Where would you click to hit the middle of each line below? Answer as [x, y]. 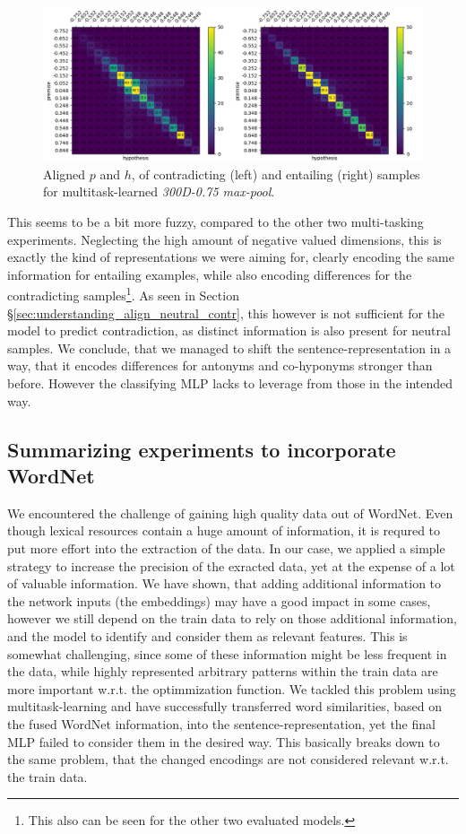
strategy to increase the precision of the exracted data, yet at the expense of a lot [231, 565]
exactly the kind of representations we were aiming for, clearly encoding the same [231, 257]
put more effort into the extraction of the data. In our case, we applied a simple [226, 548]
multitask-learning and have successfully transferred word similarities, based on [225, 706]
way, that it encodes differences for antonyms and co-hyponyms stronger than [220, 365]
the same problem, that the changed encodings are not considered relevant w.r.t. [228, 759]
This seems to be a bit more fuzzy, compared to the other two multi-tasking [216, 222]
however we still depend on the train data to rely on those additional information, [233, 618]
